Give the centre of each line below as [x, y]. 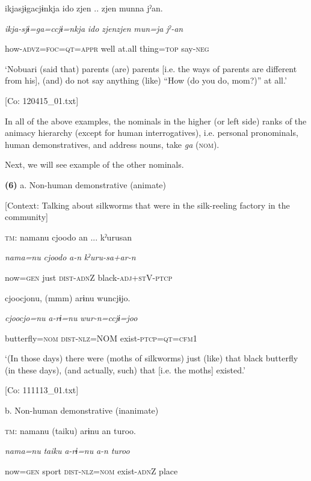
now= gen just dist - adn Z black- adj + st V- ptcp [89, 277]
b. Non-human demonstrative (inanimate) [82, 410]
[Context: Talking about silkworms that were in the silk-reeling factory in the [147, 205]
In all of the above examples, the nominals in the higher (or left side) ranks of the [156, 121]
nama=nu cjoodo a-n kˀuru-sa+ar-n [70, 257]
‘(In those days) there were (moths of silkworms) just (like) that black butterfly [152, 358]
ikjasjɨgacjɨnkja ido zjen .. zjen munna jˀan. [84, 8]
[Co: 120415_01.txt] [42, 100]
